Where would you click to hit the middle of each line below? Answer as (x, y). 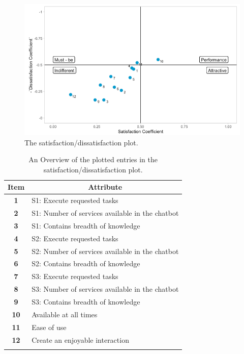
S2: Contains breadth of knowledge (86, 263)
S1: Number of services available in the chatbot (105, 213)
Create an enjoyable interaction (80, 339)
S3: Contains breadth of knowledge (86, 301)
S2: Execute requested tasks (75, 238)
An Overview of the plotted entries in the (93, 159)
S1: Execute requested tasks (75, 200)
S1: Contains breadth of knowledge (86, 225)
